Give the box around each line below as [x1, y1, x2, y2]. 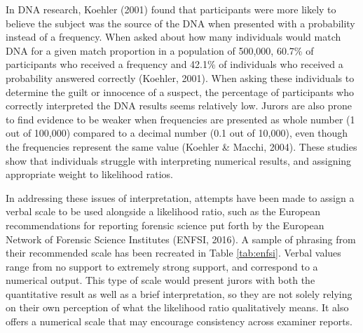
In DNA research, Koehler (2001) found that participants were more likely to [6, 2, 336, 16]
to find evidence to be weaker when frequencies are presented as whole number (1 [6, 111, 355, 126]
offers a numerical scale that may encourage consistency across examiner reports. [6, 314, 353, 329]
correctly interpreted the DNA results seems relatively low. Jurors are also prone [6, 98, 352, 113]
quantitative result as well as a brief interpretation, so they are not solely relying [6, 286, 352, 301]
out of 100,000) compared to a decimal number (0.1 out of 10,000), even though [6, 125, 348, 140]
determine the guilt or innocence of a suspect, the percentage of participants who [6, 84, 354, 99]
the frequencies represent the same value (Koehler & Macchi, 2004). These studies [6, 139, 357, 154]
